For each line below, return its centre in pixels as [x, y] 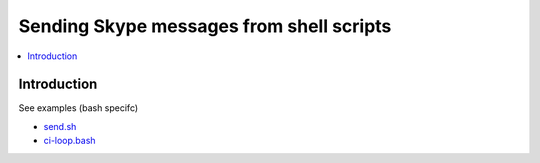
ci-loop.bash [69, 141]
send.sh [60, 126]
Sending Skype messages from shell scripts [205, 26]
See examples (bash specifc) [78, 108]
